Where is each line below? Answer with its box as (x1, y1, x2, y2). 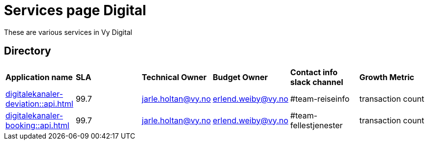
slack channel (290, 77, 343, 87)
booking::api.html (5, 120, 69, 130)
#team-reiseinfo (290, 93, 350, 104)
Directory (4, 45, 51, 58)
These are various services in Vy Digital (4, 28, 132, 36)
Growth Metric (359, 72, 415, 82)
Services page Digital (4, 2, 147, 19)
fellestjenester (290, 120, 343, 130)
